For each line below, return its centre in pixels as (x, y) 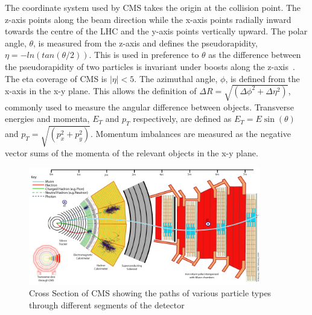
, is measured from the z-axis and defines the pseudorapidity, (145, 43)
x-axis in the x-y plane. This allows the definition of (101, 90)
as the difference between (255, 55)
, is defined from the (263, 78)
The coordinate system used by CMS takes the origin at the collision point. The (153, 7)
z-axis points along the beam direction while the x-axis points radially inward (148, 19)
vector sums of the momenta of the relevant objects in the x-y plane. (132, 152)
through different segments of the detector (107, 305)
